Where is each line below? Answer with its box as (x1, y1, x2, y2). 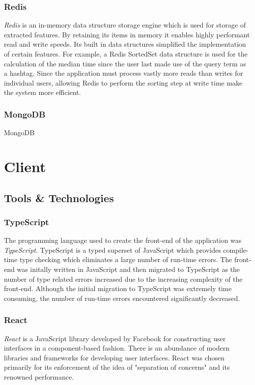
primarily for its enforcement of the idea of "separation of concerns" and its (4, 362, 230, 372)
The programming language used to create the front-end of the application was (4, 235, 242, 245)
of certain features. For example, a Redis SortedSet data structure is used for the (4, 49, 248, 59)
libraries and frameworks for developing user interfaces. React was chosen (4, 352, 225, 362)
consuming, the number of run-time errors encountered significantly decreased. (4, 293, 240, 303)
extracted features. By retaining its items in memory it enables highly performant (4, 29, 250, 39)
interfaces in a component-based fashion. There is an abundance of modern (4, 343, 229, 353)
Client (4, 156, 46, 176)
